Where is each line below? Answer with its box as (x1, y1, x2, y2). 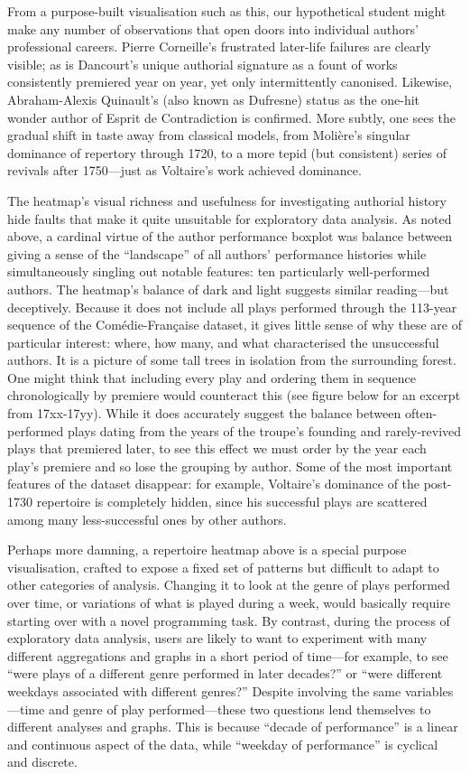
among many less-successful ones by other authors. (7, 509, 287, 528)
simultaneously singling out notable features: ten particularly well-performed (7, 262, 430, 281)
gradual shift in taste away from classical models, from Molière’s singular (7, 126, 410, 145)
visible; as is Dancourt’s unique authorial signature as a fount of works (7, 54, 398, 73)
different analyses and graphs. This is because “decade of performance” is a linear (7, 717, 458, 736)
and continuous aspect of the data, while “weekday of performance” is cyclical (7, 734, 438, 753)
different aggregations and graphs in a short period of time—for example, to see (7, 646, 448, 665)
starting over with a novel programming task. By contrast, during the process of (7, 611, 450, 629)
